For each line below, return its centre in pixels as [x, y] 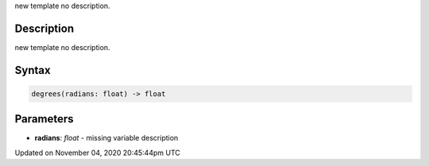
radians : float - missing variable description [106, 138]
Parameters [44, 119]
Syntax [33, 70]
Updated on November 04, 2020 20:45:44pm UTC [97, 152]
